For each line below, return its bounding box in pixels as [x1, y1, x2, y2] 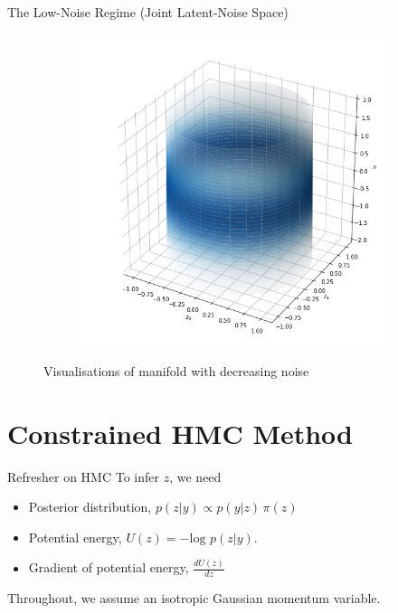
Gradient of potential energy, [28, 558, 189, 577]
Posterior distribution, [28, 497, 152, 516]
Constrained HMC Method [7, 414, 354, 451]
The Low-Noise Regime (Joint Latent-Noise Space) [7, 3, 289, 21]
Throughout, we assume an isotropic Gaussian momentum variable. [7, 589, 381, 608]
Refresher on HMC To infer [7, 467, 160, 486]
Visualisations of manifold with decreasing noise [43, 361, 309, 380]
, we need [169, 467, 222, 486]
